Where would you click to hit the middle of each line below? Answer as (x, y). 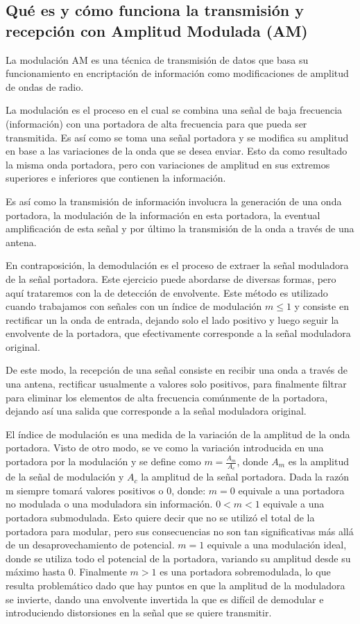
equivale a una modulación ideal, (277, 545)
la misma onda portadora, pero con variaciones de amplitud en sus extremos (168, 164)
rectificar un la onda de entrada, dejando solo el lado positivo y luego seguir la (172, 319)
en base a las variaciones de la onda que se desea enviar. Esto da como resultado (177, 151)
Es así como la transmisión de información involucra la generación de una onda (174, 201)
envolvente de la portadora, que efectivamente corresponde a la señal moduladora (178, 333)
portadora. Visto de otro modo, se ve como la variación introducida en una (165, 448)
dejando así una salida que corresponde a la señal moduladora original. (156, 411)
